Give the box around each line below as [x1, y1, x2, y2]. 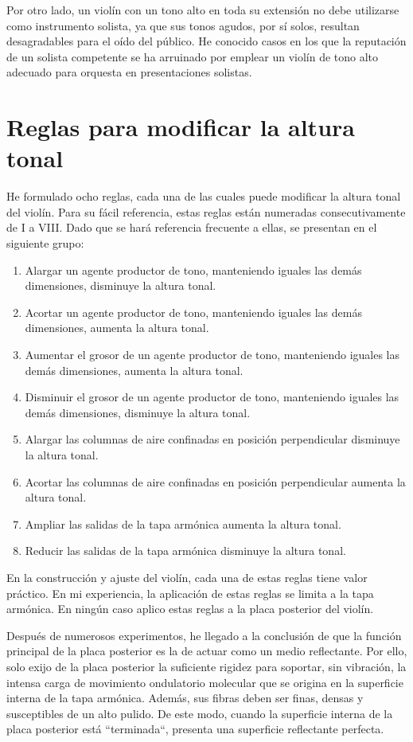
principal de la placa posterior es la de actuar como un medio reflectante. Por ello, [6, 642, 407, 659]
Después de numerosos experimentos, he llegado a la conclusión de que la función [6, 627, 402, 643]
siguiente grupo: [6, 235, 84, 252]
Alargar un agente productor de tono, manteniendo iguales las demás [25, 261, 362, 278]
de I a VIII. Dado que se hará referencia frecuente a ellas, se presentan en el [6, 219, 377, 236]
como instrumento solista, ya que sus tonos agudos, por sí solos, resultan [6, 17, 360, 33]
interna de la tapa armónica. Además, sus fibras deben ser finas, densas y [6, 689, 364, 706]
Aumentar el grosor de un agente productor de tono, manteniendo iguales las [25, 346, 399, 363]
